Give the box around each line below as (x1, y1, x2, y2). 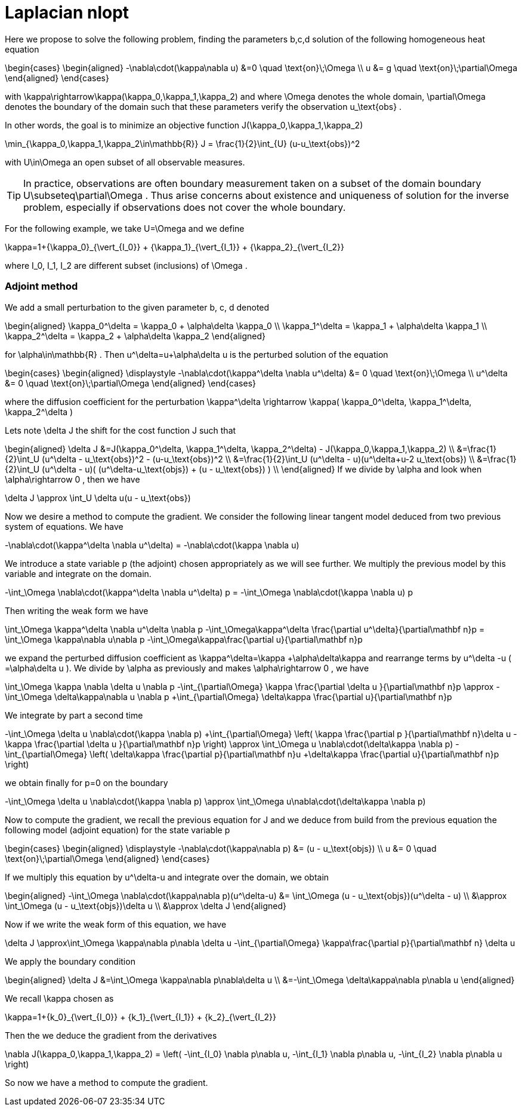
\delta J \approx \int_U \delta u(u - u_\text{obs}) (5, 492, 191, 503)
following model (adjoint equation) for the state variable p (5, 824, 230, 835)
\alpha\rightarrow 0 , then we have (5, 474, 140, 484)
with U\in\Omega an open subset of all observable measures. (5, 156, 245, 167)
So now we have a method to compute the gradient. (5, 1077, 208, 1088)
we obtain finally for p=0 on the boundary (5, 777, 168, 788)
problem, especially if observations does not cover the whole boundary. (23, 201, 346, 213)
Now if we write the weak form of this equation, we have (5, 919, 227, 929)
